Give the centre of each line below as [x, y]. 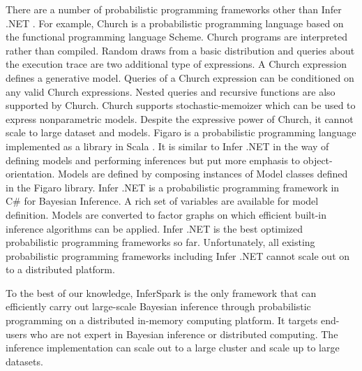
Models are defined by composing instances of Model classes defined [203, 174]
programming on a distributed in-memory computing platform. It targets [162, 320]
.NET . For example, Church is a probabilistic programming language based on [175, 23]
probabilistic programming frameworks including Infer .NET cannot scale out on [178, 255]
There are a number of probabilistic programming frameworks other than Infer [174, 9]
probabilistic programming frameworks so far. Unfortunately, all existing [160, 242]
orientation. [30, 174]
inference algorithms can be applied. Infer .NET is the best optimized [154, 228]
